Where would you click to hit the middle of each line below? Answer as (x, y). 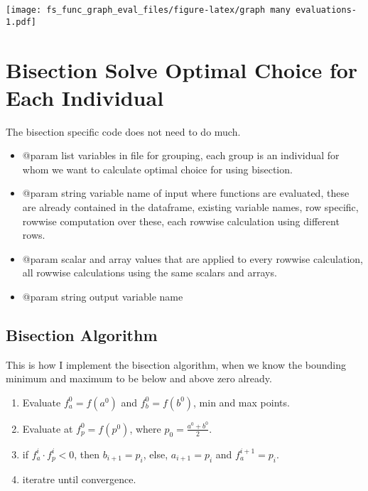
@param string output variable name (103, 296)
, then (87, 454)
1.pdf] (21, 22)
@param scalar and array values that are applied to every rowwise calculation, (193, 258)
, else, (156, 454)
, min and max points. (242, 402)
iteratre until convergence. (79, 479)
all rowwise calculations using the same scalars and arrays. (150, 273)
